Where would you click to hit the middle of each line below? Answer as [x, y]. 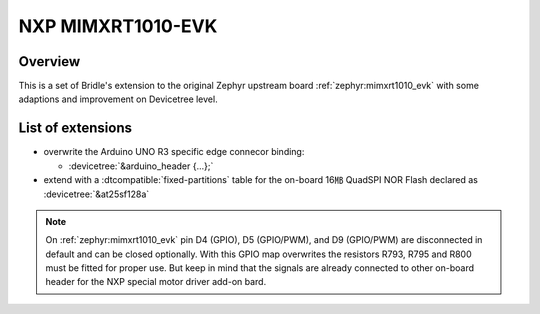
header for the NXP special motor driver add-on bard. [156, 282]
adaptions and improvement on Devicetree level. [118, 99]
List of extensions [75, 128]
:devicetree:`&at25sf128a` [96, 194]
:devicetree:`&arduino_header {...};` [141, 166]
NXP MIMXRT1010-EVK [118, 26]
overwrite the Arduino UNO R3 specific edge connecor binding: [174, 152]
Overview [49, 61]
